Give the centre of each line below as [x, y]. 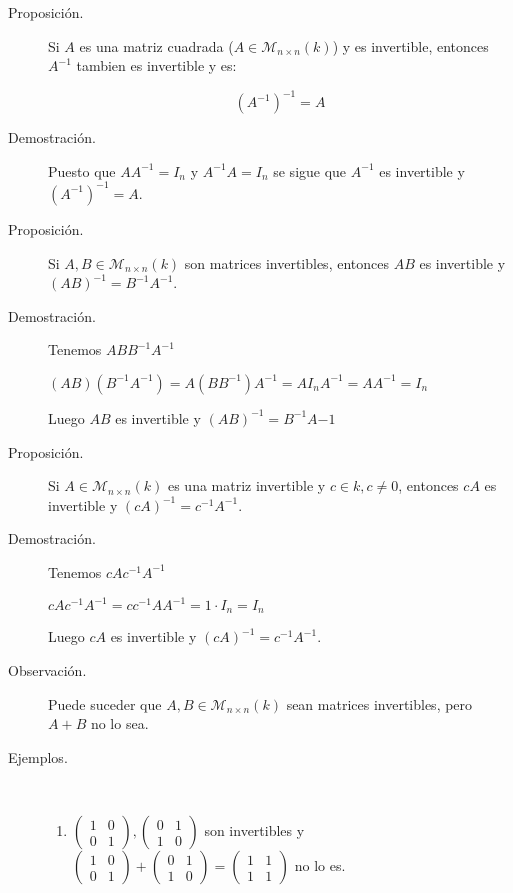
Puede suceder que [105, 703]
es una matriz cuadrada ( [156, 45]
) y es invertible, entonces [410, 45]
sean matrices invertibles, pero [379, 703]
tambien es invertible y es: [156, 65]
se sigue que [310, 170]
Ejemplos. [38, 756]
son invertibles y [254, 830]
